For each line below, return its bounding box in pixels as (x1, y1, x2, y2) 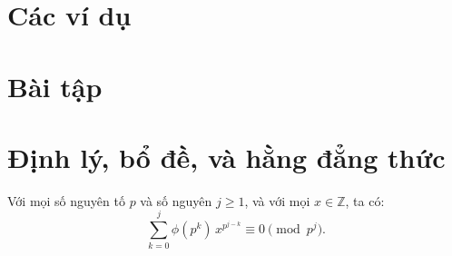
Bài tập (7, 67, 103, 104)
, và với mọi (244, 191, 310, 210)
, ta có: (345, 191, 385, 210)
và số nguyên (140, 191, 212, 210)
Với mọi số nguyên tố (7, 191, 125, 210)
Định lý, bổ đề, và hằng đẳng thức (7, 138, 446, 175)
